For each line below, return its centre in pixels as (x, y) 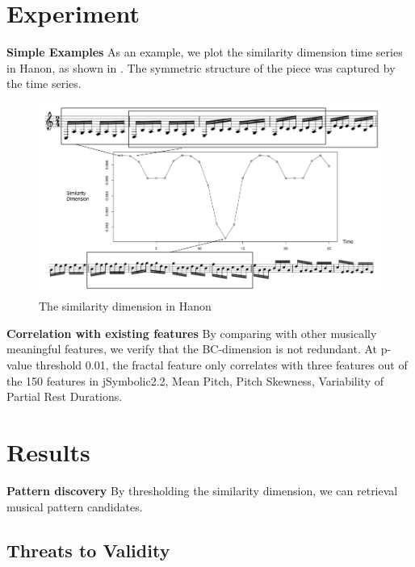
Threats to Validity (88, 550)
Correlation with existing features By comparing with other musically (192, 333)
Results (48, 452)
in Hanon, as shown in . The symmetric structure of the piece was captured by (201, 67)
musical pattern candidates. (75, 506)
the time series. (44, 83)
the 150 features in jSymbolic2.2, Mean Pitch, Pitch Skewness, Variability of (195, 380)
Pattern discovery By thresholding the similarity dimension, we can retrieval (202, 490)
